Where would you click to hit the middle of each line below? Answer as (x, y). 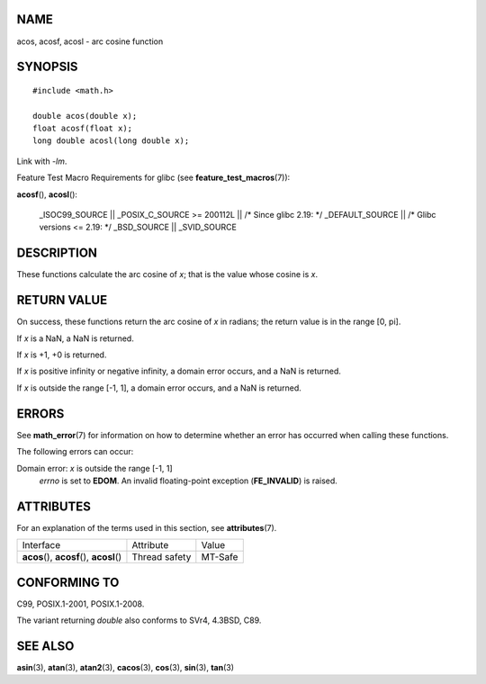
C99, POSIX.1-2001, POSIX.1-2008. (81, 604)
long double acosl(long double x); (111, 141)
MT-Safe (220, 557)
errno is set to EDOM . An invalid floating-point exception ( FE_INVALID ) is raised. (188, 481)
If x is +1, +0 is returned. (62, 355)
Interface (41, 545)
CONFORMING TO (68, 582)
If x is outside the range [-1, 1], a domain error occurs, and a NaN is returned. (159, 388)
